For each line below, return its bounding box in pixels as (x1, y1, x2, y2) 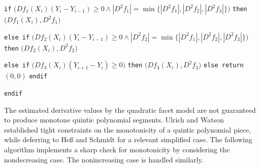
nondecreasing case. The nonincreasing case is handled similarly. (4, 154, 204, 164)
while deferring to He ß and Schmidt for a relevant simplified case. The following (4, 134, 252, 145)
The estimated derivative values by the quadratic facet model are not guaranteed (4, 104, 256, 115)
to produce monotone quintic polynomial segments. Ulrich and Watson (4, 114, 224, 125)
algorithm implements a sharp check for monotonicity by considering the (4, 144, 230, 154)
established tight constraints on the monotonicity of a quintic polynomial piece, (4, 124, 251, 135)
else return (203, 62, 244, 69)
